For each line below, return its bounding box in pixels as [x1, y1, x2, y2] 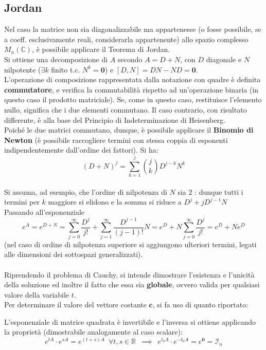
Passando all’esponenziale [4, 206, 84, 217]
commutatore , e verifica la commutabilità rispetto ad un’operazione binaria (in [4, 84, 259, 95]
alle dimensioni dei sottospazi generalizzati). [4, 249, 143, 260]
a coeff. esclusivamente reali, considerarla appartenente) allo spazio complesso [4, 33, 249, 44]
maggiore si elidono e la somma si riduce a [48, 196, 182, 207]
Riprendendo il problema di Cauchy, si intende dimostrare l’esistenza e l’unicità [4, 269, 255, 280]
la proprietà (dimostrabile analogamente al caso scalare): [4, 326, 183, 337]
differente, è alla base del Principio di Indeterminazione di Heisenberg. [4, 114, 225, 125]
